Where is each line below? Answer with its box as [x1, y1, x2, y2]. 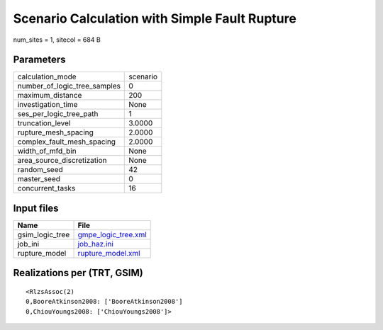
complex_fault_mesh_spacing [17, 137, 116, 147]
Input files [13, 202, 60, 214]
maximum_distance [17, 91, 82, 101]
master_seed [17, 174, 60, 184]
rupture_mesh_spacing [17, 127, 94, 137]
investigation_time [17, 100, 78, 110]
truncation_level [17, 118, 71, 128]
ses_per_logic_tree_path [17, 109, 99, 119]
